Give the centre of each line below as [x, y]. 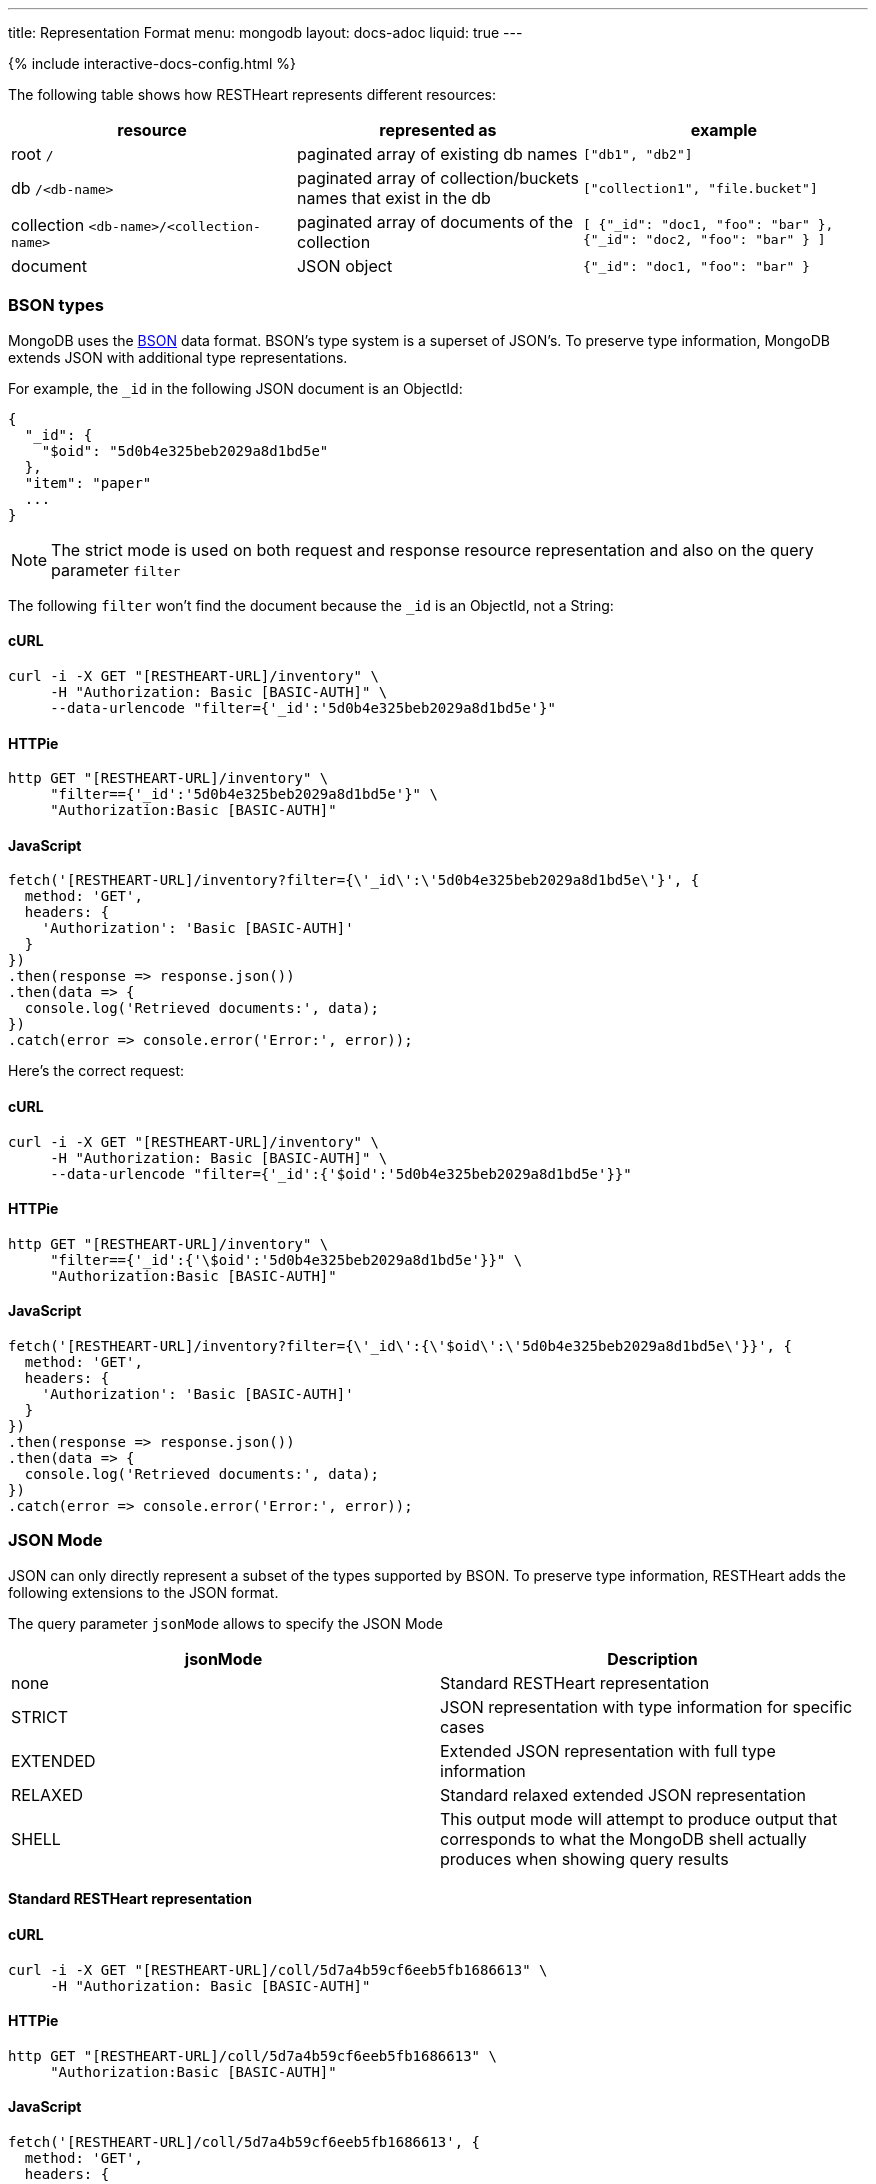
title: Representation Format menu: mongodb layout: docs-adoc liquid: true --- [265, 32]
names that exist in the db [393, 198]
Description [652, 1658]
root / [32, 154]
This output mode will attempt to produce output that [639, 1818]
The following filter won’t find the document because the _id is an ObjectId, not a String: [311, 605]
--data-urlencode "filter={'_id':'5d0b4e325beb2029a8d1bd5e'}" [303, 707]
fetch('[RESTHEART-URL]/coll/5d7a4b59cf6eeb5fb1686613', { [244, 2142]
